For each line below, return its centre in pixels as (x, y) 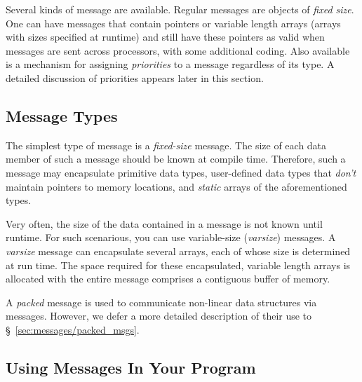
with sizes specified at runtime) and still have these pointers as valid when (165, 37)
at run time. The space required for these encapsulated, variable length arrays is (178, 265)
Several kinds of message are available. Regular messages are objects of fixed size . (180, 9)
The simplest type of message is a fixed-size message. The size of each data (166, 145)
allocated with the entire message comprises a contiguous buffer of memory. (168, 279)
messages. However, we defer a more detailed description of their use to (159, 316)
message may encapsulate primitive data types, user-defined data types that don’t (181, 172)
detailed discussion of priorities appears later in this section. (135, 77)
